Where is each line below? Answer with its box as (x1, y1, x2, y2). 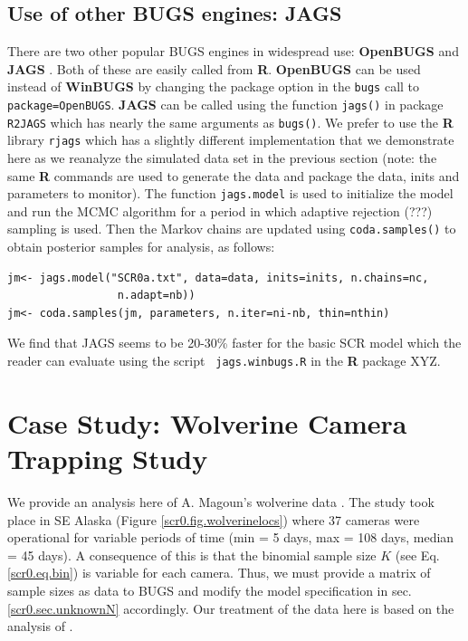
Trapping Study (7, 440, 208, 477)
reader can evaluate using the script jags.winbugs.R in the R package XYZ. (7, 351, 441, 370)
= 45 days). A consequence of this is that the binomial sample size (7, 545, 377, 564)
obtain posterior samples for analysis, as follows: (7, 237, 275, 256)
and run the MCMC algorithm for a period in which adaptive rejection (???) (7, 201, 433, 220)
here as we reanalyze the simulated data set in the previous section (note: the (7, 148, 437, 167)
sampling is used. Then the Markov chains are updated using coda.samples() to (7, 219, 456, 238)
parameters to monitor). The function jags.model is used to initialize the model (7, 184, 454, 203)
